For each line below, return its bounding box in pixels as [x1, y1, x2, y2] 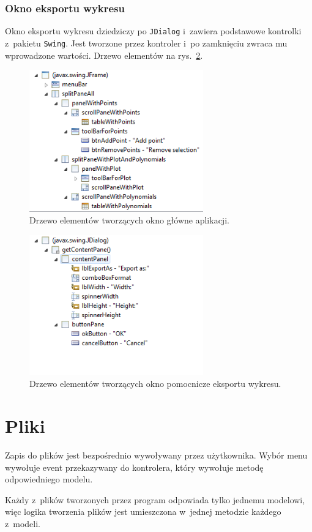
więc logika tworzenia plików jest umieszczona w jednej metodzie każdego [5, 505, 281, 518]
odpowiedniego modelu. [5, 473, 93, 485]
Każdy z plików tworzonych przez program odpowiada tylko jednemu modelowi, [5, 493, 305, 506]
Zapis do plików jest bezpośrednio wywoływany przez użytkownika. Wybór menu [5, 449, 308, 462]
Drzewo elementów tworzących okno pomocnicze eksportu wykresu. [29, 377, 281, 390]
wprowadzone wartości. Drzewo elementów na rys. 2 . [5, 48, 203, 61]
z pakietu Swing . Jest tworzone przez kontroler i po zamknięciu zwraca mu [5, 36, 288, 49]
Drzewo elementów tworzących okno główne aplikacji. [29, 214, 229, 227]
